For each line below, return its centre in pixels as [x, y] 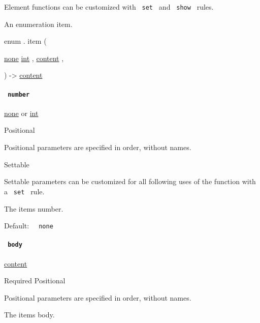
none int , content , [34, 58]
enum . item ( [25, 41]
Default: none [29, 226]
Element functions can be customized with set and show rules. [109, 7]
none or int [21, 113]
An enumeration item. [38, 24]
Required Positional [35, 281]
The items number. [34, 208]
